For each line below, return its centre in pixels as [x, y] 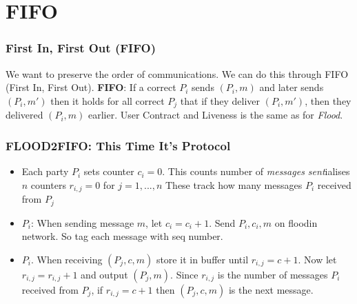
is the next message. [271, 289]
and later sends [292, 87]
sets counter [109, 171]
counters [48, 184]
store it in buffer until [202, 259]
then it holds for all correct [108, 100]
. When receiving [67, 259]
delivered [24, 115]
